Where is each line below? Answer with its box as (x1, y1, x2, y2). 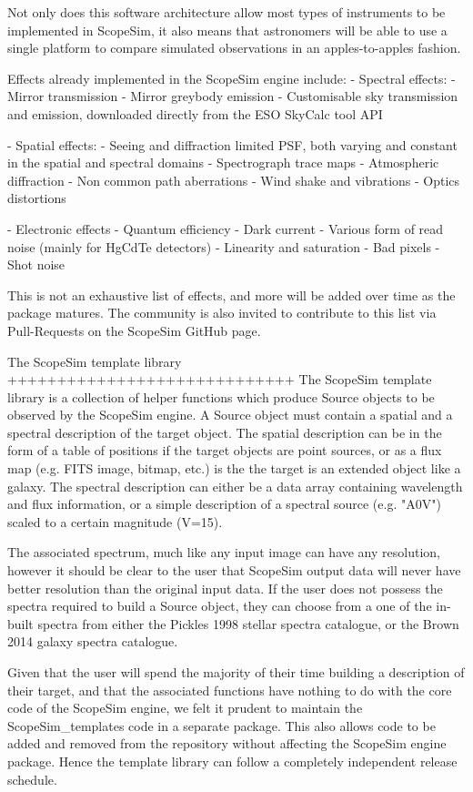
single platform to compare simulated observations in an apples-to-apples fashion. (7, 38, 461, 57)
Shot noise (7, 255, 65, 274)
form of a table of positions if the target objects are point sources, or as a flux (7, 441, 442, 460)
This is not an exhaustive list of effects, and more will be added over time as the (7, 285, 456, 304)
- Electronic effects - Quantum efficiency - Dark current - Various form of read (7, 218, 444, 238)
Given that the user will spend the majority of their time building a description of (7, 663, 465, 681)
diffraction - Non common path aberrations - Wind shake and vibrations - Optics (7, 170, 460, 189)
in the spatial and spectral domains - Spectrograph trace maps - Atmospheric (7, 153, 439, 172)
